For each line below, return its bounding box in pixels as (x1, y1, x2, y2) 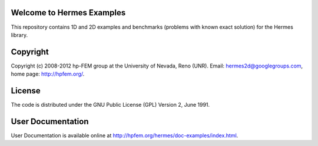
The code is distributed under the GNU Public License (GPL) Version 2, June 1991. (11, 101, 210, 108)
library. (11, 31, 28, 38)
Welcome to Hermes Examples (11, 8, 126, 18)
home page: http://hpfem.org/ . (11, 70, 85, 77)
